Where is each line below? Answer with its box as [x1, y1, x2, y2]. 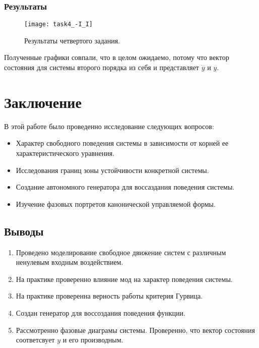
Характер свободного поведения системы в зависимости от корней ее [16, 138, 229, 148]
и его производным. [62, 334, 123, 345]
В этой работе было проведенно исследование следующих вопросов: [4, 121, 214, 131]
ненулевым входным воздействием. [16, 257, 123, 267]
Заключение [4, 91, 82, 112]
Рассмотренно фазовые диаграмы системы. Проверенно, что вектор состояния [16, 324, 255, 335]
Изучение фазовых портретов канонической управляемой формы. [16, 198, 216, 209]
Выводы [4, 223, 44, 239]
